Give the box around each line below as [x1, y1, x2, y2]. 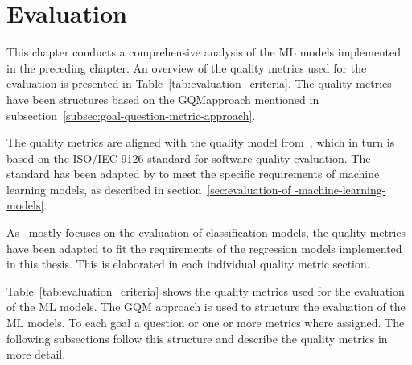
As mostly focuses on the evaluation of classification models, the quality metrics [6, 224, 406, 241]
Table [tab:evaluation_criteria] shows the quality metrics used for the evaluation [6, 282, 405, 299]
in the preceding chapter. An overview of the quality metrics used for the [6, 59, 367, 76]
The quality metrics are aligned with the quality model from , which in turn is [6, 134, 395, 151]
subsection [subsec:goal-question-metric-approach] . [6, 106, 256, 123]
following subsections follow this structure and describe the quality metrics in [6, 330, 388, 346]
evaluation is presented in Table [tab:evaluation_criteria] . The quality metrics [6, 75, 392, 92]
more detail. [6, 346, 66, 363]
